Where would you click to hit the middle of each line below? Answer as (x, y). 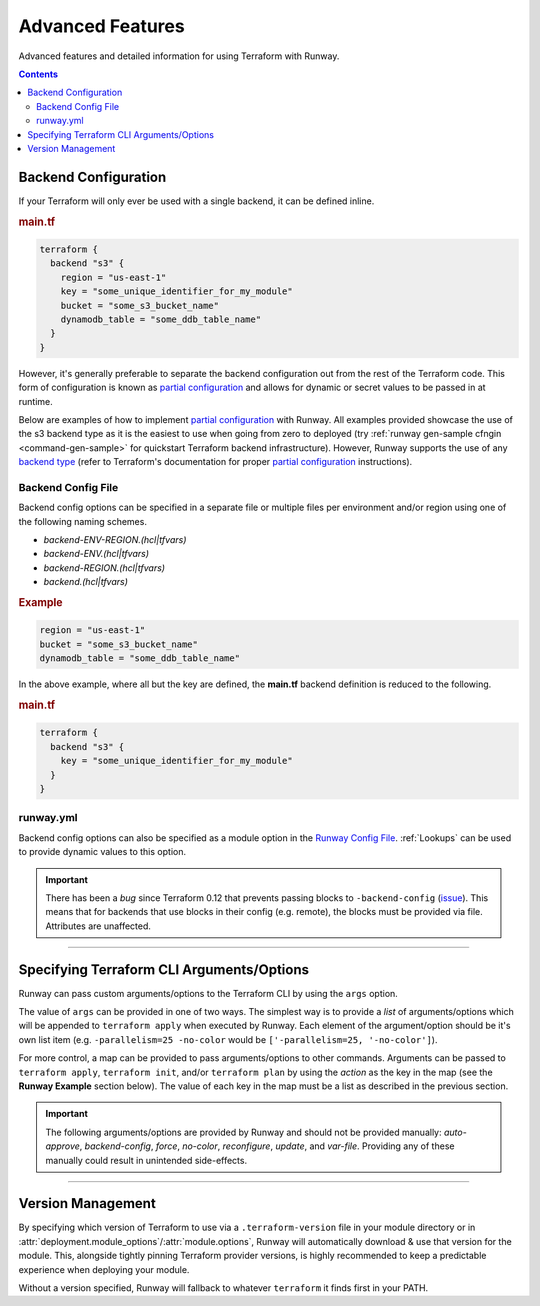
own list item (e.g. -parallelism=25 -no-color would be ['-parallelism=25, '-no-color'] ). (228, 1039)
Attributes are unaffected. (98, 926)
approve (62, 1146)
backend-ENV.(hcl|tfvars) (96, 554)
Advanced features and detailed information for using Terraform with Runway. (179, 56)
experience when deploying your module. (104, 1269)
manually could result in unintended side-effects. (146, 1160)
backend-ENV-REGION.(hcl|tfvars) (115, 540)
